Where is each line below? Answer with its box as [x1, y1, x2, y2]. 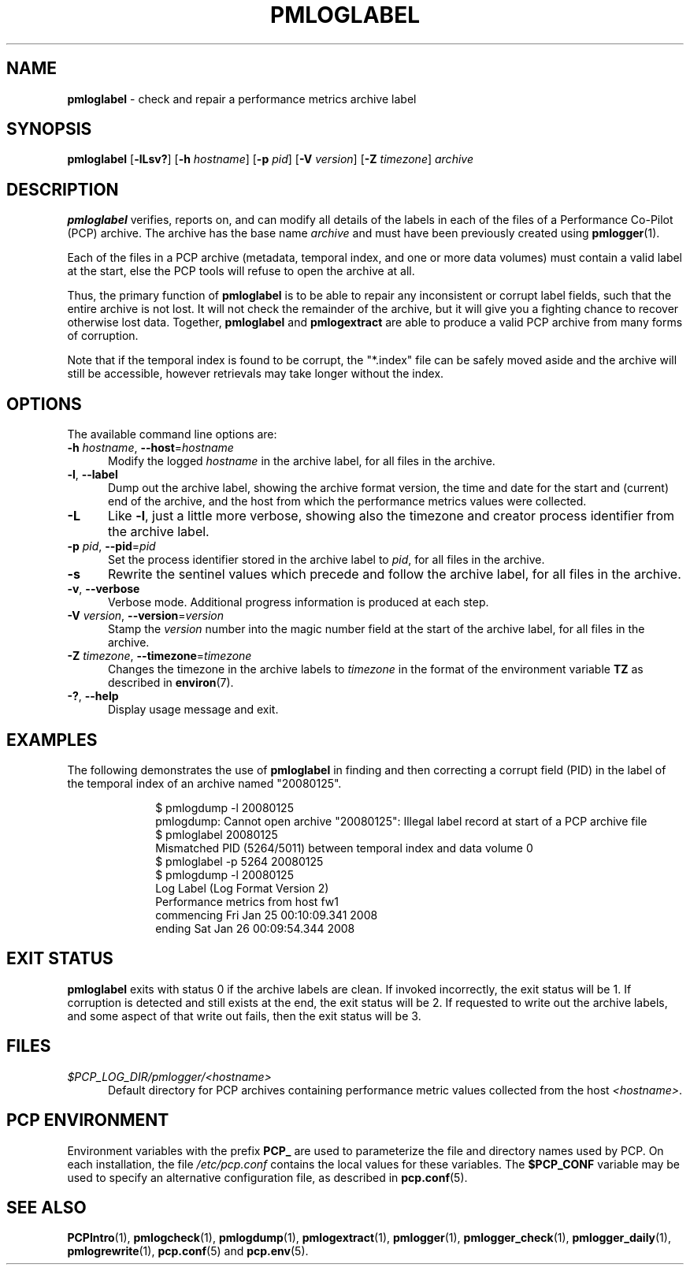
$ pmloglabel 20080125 [155, 827, 278, 841]
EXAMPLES [6, 729, 98, 750]
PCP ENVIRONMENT [6, 1110, 169, 1131]
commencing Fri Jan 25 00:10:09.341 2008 [155, 908, 378, 922]
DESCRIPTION [6, 179, 119, 199]
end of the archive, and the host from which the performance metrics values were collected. [108, 494, 587, 509]
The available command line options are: [67, 427, 277, 442]
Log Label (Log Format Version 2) [155, 881, 329, 895]
